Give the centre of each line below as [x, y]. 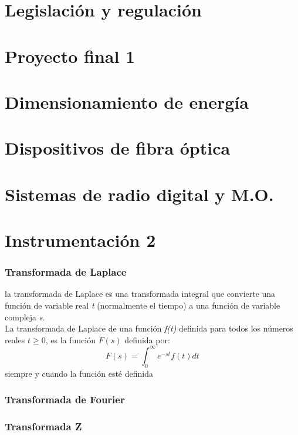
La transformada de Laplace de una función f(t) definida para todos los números [149, 328]
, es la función [70, 339]
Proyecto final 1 [70, 56]
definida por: [147, 339]
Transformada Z [43, 426]
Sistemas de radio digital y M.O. [139, 194]
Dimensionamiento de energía [127, 101]
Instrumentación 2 [80, 240]
